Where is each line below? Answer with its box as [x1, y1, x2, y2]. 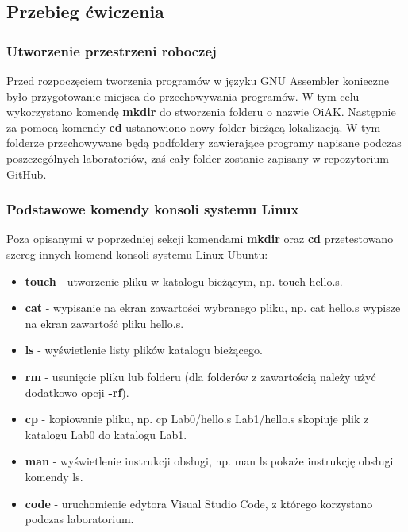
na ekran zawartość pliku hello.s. [25, 314, 184, 331]
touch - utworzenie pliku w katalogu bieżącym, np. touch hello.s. [25, 272, 343, 289]
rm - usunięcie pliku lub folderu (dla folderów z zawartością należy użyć [25, 368, 376, 384]
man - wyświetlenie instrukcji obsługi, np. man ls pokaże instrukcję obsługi [25, 453, 394, 469]
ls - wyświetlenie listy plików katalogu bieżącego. [25, 341, 263, 358]
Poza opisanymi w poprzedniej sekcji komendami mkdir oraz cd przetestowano [6, 230, 394, 247]
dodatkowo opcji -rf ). [25, 384, 129, 400]
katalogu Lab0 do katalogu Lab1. [25, 426, 187, 442]
